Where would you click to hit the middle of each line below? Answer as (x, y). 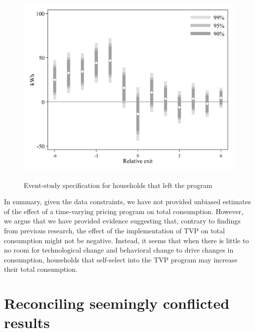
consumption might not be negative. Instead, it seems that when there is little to (127, 240)
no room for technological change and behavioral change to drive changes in (119, 250)
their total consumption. (41, 269)
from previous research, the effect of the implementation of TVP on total (114, 231)
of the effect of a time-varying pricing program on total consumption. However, (124, 211)
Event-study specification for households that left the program (118, 185)
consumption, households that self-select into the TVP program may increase (121, 259)
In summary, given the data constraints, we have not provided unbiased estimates (127, 202)
